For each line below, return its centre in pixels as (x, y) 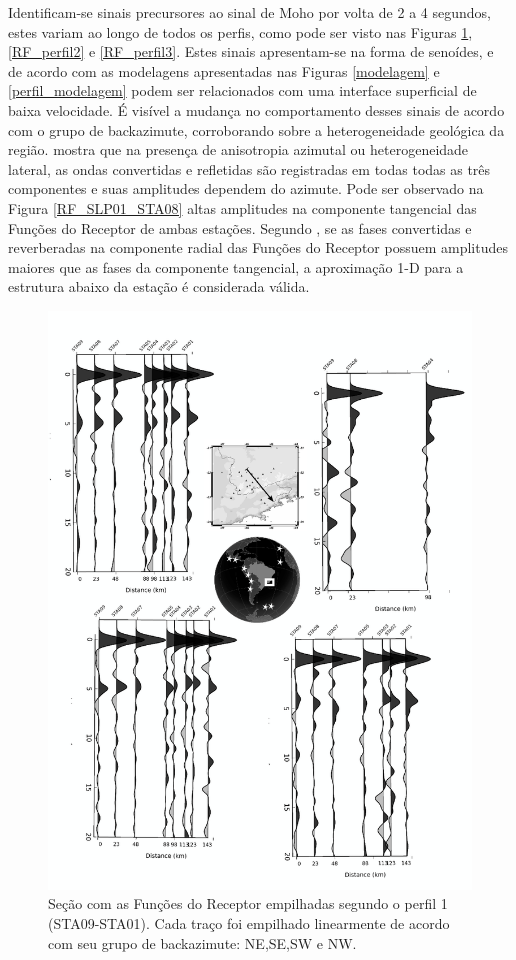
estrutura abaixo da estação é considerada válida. (159, 286)
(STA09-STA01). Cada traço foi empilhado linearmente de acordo (249, 922)
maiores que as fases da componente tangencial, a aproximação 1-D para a (236, 266)
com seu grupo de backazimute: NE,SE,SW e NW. (202, 942)
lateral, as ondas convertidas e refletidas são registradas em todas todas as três (249, 168)
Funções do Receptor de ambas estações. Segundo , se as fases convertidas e (240, 227)
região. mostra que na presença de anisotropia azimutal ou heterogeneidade (238, 149)
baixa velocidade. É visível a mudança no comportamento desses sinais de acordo (256, 109)
